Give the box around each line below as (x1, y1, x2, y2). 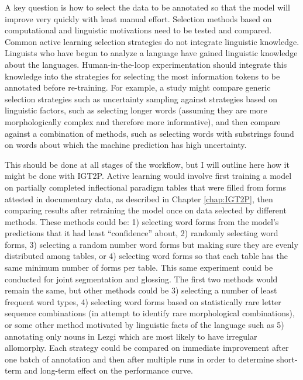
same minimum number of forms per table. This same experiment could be (5, 261, 273, 274)
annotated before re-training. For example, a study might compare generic (5, 81, 271, 94)
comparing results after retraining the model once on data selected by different (5, 204, 287, 216)
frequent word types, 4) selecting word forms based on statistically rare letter (5, 295, 281, 308)
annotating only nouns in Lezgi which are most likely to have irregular (5, 330, 257, 342)
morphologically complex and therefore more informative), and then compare (5, 115, 281, 127)
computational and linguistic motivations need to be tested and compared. (5, 24, 272, 36)
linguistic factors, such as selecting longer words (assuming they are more (5, 104, 267, 116)
